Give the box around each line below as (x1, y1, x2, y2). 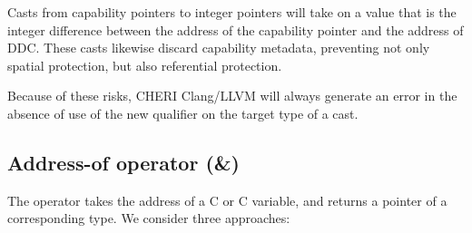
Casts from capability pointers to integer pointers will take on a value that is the (7, 3, 457, 21)
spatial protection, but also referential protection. (7, 55, 282, 74)
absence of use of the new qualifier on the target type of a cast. (7, 103, 359, 122)
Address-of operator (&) (7, 148, 240, 176)
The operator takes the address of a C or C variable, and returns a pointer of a (7, 190, 447, 209)
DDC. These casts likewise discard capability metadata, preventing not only (7, 38, 430, 57)
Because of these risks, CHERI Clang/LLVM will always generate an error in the (7, 86, 457, 105)
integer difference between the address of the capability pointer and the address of (7, 20, 464, 39)
